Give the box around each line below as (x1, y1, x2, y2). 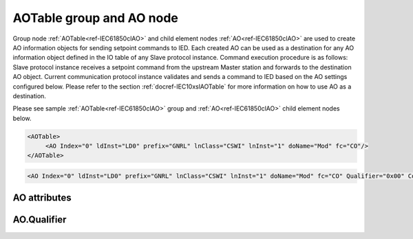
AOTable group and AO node (12, 10, 178, 25)
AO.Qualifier (12, 214, 67, 226)
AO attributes (12, 192, 72, 204)
